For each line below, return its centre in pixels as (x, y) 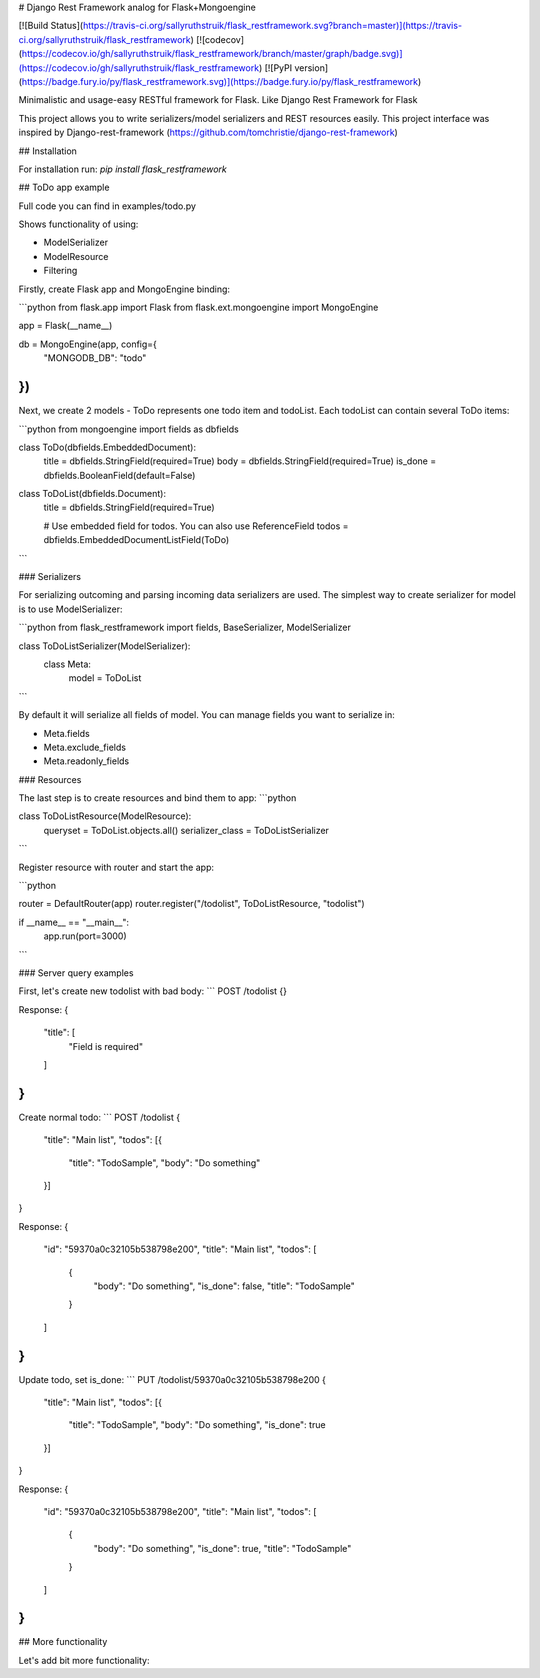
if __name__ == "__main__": (74, 922)
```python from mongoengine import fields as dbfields (128, 429)
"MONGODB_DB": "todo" (95, 358)
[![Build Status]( (51, 26)
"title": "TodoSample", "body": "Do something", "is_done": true (197, 1425)
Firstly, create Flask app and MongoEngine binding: (124, 289)
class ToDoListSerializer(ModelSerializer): (104, 646)
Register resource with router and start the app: (116, 867)
